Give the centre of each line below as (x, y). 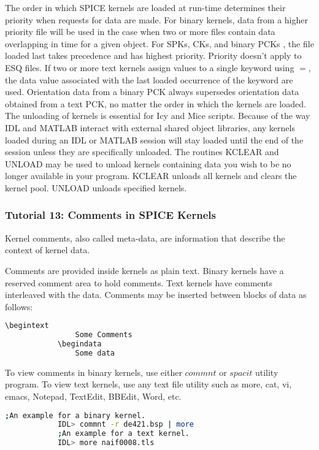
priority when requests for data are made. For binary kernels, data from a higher (156, 19)
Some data (95, 353)
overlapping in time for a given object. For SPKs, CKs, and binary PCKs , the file (159, 43)
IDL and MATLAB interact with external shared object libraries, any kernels (150, 127)
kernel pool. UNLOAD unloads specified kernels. (96, 187)
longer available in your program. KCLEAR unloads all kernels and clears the (151, 176)
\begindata (79, 344)
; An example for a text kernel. (123, 434)
